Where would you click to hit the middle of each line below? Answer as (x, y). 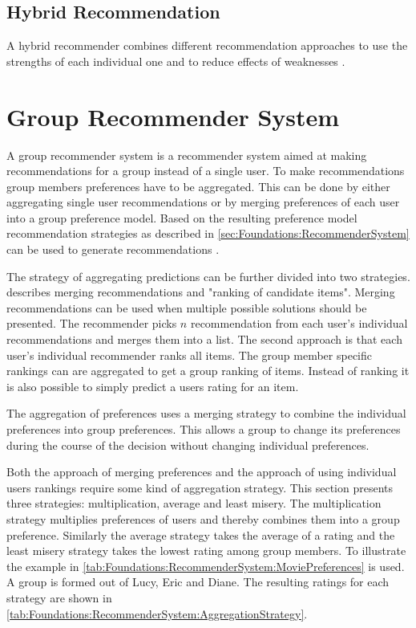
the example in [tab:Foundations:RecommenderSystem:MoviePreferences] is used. (206, 566)
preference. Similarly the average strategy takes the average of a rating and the (201, 534)
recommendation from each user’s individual (299, 323)
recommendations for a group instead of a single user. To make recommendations (206, 171)
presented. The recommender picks (92, 323)
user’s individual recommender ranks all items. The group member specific (189, 355)
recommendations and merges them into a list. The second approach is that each (204, 339)
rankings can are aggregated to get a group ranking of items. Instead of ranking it (208, 371)
